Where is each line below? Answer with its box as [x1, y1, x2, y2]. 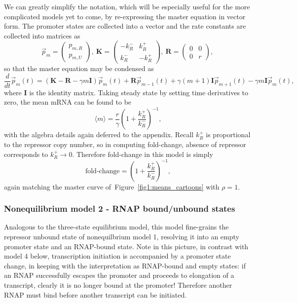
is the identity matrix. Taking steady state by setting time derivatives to [29, 87, 249, 97]
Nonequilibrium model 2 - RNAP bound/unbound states [4, 202, 235, 215]
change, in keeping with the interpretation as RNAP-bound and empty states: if [4, 260, 246, 270]
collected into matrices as [4, 30, 80, 40]
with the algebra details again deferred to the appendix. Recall [4, 129, 194, 140]
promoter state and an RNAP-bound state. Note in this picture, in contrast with [4, 241, 249, 251]
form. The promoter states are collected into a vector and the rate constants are [4, 21, 246, 31]
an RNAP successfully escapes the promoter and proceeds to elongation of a [4, 270, 234, 280]
